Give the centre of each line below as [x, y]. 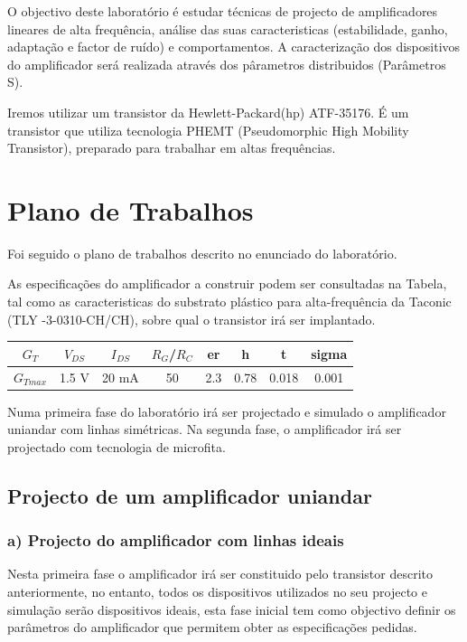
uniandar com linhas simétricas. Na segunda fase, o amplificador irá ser [205, 429]
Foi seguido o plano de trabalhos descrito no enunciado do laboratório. [202, 253]
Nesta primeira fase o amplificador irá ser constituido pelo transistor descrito [220, 574]
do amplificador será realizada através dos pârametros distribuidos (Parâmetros [227, 64]
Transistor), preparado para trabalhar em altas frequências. [172, 148]
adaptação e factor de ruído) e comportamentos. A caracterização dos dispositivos [234, 47]
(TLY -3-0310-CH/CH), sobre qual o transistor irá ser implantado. [191, 319]
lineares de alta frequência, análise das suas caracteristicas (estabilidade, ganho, [228, 28]
